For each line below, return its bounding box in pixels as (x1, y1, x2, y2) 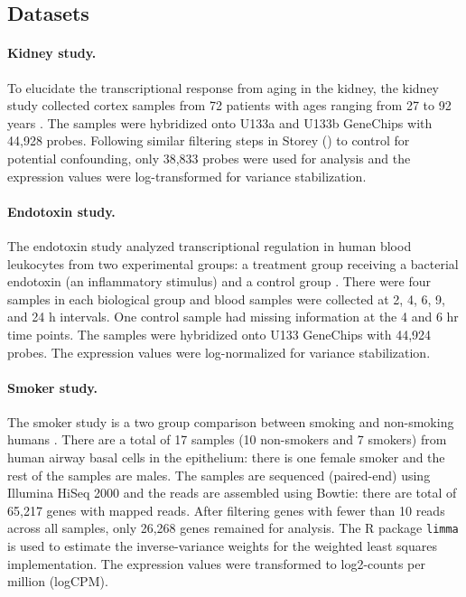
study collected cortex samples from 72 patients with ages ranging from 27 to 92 (7, 96, 452, 115)
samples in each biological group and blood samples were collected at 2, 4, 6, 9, (7, 289, 445, 308)
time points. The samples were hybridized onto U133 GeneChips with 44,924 (7, 324, 432, 343)
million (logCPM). (7, 572, 108, 591)
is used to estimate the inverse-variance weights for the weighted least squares (7, 536, 437, 555)
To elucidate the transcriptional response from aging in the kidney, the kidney (7, 78, 439, 97)
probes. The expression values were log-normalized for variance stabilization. (7, 342, 431, 361)
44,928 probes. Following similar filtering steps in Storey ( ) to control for (7, 131, 410, 150)
